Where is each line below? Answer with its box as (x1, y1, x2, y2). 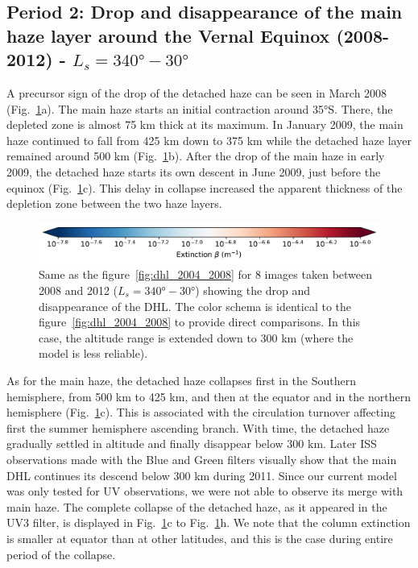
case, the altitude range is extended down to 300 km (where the (39, 329, 354, 346)
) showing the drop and (195, 282, 311, 299)
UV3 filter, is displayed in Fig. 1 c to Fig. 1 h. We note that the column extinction (6, 514, 411, 531)
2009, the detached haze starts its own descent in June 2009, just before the (6, 163, 381, 180)
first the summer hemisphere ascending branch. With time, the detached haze (6, 419, 390, 436)
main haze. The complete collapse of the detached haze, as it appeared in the (6, 498, 387, 515)
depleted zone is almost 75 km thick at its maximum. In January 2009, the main (6, 116, 404, 133)
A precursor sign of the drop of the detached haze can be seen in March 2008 (6, 84, 387, 101)
